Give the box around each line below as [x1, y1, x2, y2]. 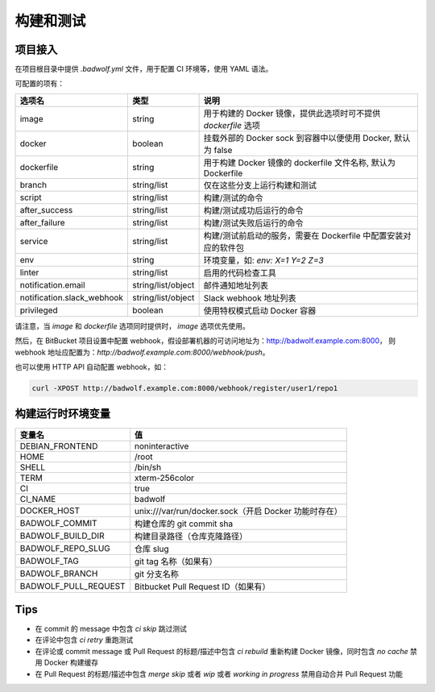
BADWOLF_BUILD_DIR [19, 530, 105, 541]
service [19, 235, 48, 247]
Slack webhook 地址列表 [203, 292, 296, 304]
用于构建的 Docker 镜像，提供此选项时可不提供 [203, 107, 381, 118]
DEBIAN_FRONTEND [19, 440, 98, 451]
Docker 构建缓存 [43, 657, 99, 668]
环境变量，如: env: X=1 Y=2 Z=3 [203, 255, 324, 266]
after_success [19, 204, 73, 215]
